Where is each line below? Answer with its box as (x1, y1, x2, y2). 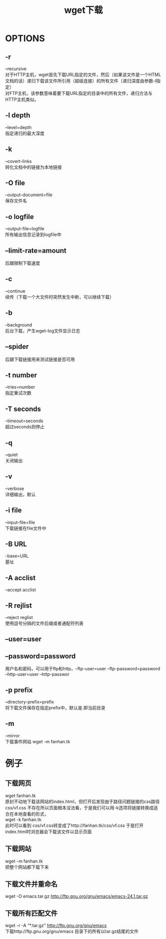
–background (5, 321, 32, 328)
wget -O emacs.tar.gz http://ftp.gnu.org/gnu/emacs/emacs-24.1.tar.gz (5, 893, 148, 899)
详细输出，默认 (5, 491, 36, 497)
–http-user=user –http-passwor (5, 671, 70, 677)
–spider (5, 342, 29, 351)
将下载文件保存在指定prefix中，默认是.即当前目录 (5, 705, 106, 711)
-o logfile (5, 212, 34, 221)
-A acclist (5, 573, 36, 582)
